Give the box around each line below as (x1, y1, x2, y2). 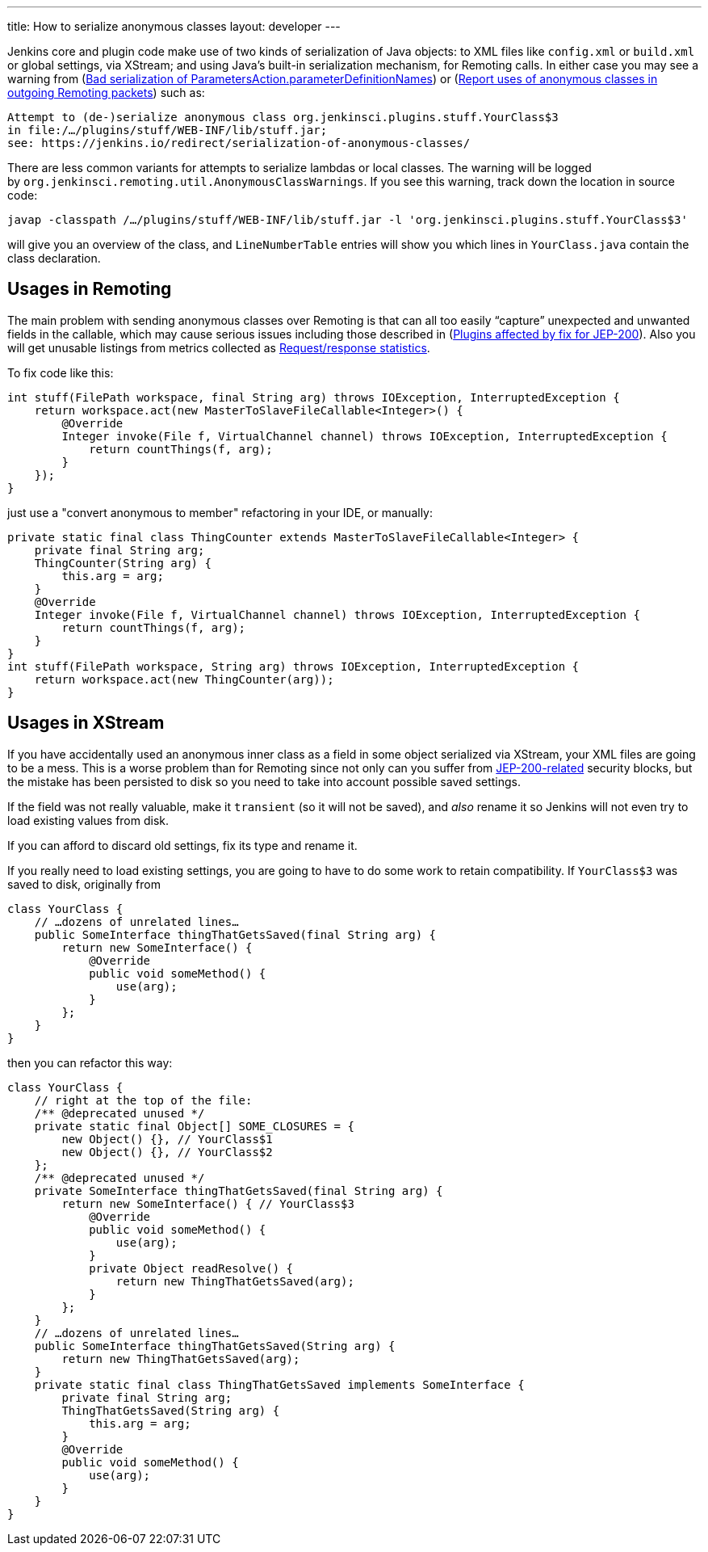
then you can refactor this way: (7, 1055, 173, 1070)
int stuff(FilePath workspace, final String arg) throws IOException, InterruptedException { (7, 390, 620, 404)
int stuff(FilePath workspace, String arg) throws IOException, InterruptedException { (7, 659, 580, 673)
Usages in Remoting (7, 279, 172, 300)
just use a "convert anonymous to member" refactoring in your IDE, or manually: (7, 505, 434, 519)
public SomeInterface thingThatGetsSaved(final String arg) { (34, 927, 437, 941)
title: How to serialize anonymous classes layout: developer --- (7, 19, 341, 33)
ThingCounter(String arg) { (34, 556, 212, 570)
